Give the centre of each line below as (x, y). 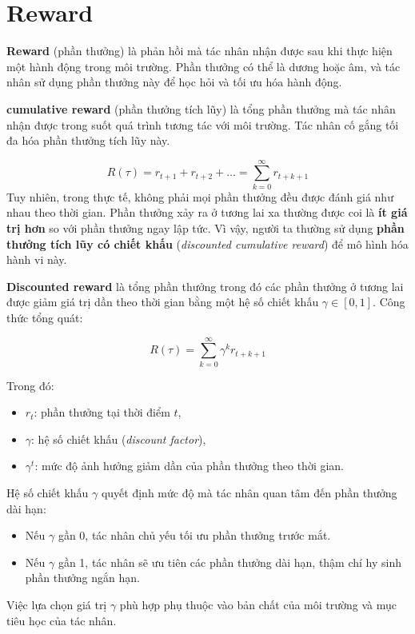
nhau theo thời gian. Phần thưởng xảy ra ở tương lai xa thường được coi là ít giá (207, 212)
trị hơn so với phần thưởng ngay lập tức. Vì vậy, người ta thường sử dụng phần (206, 228)
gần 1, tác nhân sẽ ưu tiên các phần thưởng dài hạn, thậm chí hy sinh (230, 562)
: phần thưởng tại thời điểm (102, 412)
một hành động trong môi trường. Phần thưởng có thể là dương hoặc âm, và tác (204, 66)
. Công (389, 302)
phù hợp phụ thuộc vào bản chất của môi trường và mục (258, 605)
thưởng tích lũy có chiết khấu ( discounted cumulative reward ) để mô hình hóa (207, 243)
